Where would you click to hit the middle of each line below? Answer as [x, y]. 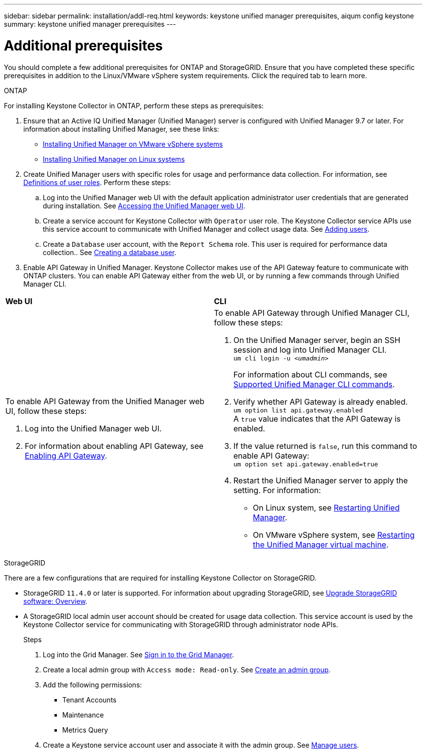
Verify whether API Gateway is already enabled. [321, 402]
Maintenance [83, 715]
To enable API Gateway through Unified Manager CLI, [312, 313]
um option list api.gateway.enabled [298, 410]
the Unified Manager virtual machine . [321, 544]
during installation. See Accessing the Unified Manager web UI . [144, 205]
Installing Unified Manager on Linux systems [114, 159]
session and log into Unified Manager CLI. [310, 350]
